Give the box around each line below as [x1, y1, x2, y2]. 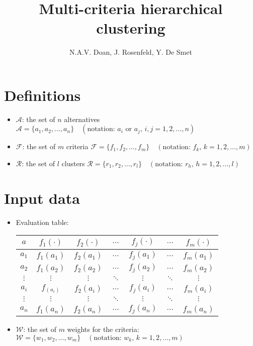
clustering [96, 18, 165, 38]
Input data [4, 187, 80, 208]
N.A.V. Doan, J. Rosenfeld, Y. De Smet [69, 47, 192, 57]
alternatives [64, 113, 100, 124]
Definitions [4, 84, 81, 105]
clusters [61, 158, 85, 169]
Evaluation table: [16, 216, 69, 227]
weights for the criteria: [67, 324, 139, 334]
